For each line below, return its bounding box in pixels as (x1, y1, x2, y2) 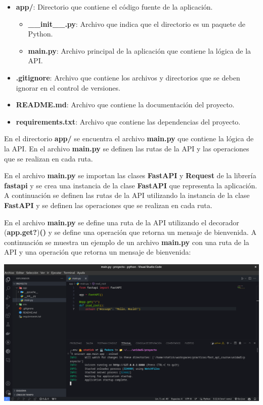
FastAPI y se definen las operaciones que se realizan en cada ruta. (4, 199, 212, 210)
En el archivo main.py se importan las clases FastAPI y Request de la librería (4, 170, 256, 181)
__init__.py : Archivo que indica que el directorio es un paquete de (28, 18, 245, 29)
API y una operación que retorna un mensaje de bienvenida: (4, 247, 191, 257)
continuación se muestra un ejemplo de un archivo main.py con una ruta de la (4, 236, 249, 247)
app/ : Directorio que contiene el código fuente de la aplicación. (16, 2, 213, 12)
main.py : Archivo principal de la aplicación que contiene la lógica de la (28, 45, 251, 56)
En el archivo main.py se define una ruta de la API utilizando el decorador (4, 217, 239, 227)
